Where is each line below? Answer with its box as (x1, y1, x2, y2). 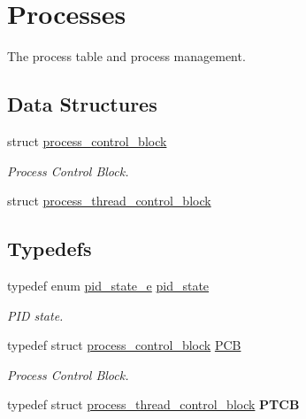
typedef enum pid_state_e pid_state (7, 275, 210, 294)
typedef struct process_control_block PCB (7, 336, 241, 354)
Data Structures (7, 90, 157, 118)
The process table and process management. (7, 47, 246, 66)
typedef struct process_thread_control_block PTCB (7, 395, 300, 414)
